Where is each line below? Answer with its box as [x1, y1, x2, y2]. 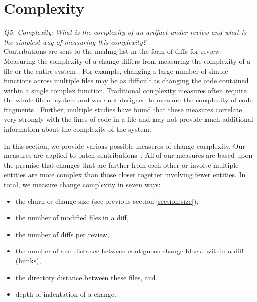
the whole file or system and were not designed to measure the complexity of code [4, 95, 253, 105]
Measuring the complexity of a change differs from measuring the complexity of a [4, 55, 251, 66]
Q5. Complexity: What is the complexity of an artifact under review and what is [4, 27, 247, 37]
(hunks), [15, 255, 41, 265]
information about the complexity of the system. [4, 124, 151, 134]
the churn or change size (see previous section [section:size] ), [15, 196, 199, 206]
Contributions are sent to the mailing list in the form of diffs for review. [4, 46, 222, 56]
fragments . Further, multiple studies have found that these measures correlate [4, 104, 242, 114]
